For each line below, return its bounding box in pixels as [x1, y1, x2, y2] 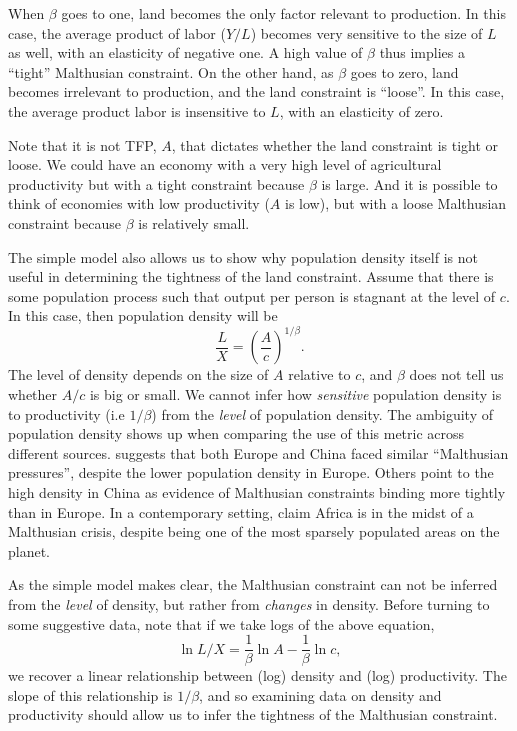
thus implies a [379, 42, 465, 63]
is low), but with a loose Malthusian [285, 193, 507, 214]
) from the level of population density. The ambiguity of [151, 403, 493, 424]
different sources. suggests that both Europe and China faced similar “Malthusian [8, 442, 509, 463]
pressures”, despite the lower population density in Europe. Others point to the [8, 462, 494, 483]
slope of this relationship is [8, 684, 173, 705]
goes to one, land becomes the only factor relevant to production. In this [61, 3, 506, 23]
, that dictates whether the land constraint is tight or [171, 134, 499, 155]
